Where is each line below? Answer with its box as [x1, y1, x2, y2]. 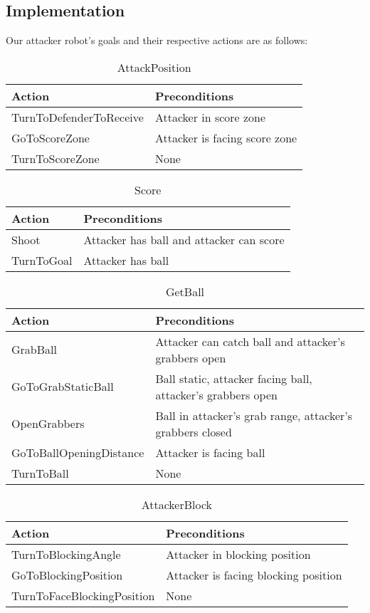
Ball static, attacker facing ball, [155, 370, 312, 387]
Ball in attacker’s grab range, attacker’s [155, 407, 353, 424]
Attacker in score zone [154, 108, 266, 125]
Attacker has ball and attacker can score [83, 231, 285, 248]
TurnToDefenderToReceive [11, 108, 144, 125]
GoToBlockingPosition [11, 566, 123, 583]
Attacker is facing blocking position [166, 566, 342, 583]
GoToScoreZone [11, 129, 90, 146]
